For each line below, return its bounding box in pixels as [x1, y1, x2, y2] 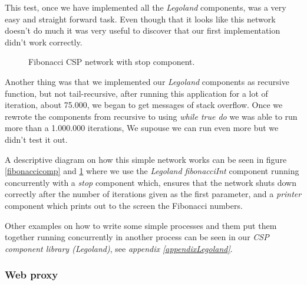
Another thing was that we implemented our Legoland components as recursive [5, 75, 289, 87]
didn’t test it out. [5, 133, 68, 145]
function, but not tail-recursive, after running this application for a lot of [5, 87, 268, 99]
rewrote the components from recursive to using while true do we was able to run [5, 110, 298, 122]
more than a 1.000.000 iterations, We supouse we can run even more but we [5, 122, 279, 134]
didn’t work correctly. [5, 35, 82, 48]
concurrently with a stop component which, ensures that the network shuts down [5, 176, 296, 188]
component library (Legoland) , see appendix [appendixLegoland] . [5, 242, 233, 254]
